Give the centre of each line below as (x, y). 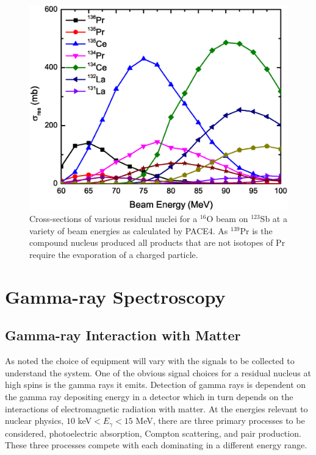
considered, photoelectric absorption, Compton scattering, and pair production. (153, 433)
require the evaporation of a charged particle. (114, 254)
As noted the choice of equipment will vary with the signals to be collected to (150, 361)
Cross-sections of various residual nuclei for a (113, 219)
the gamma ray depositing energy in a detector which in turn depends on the (149, 396)
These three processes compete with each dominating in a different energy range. (156, 445)
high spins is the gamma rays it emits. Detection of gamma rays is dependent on (156, 385)
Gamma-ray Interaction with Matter (123, 335)
